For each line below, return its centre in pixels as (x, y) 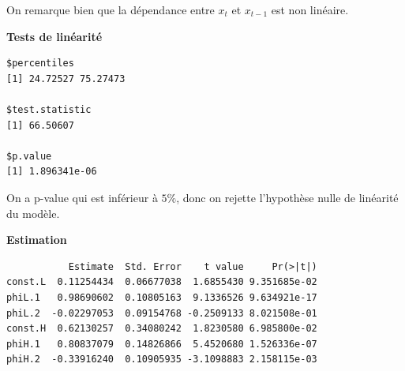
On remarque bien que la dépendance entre (111, 9)
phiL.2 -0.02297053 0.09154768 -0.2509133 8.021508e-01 (162, 313)
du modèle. (33, 213)
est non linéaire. (310, 9)
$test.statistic (49, 109)
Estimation (37, 240)
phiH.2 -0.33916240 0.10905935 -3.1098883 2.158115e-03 (162, 360)
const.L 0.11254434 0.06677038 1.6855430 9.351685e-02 (162, 282)
